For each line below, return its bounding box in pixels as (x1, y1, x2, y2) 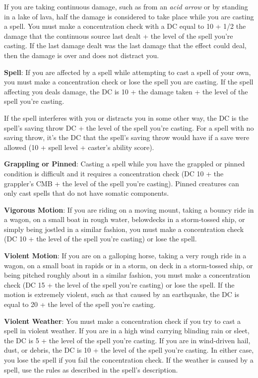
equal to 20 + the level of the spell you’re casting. (4, 299, 156, 309)
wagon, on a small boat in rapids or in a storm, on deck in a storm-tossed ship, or (4, 260, 253, 270)
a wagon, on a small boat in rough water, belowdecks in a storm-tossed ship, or (4, 214, 245, 225)
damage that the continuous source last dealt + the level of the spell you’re (4, 30, 233, 41)
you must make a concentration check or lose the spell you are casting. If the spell (4, 76, 254, 87)
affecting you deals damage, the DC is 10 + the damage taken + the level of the (4, 86, 248, 96)
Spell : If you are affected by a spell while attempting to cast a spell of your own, (4, 67, 251, 77)
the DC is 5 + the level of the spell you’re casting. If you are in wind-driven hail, (4, 335, 251, 345)
